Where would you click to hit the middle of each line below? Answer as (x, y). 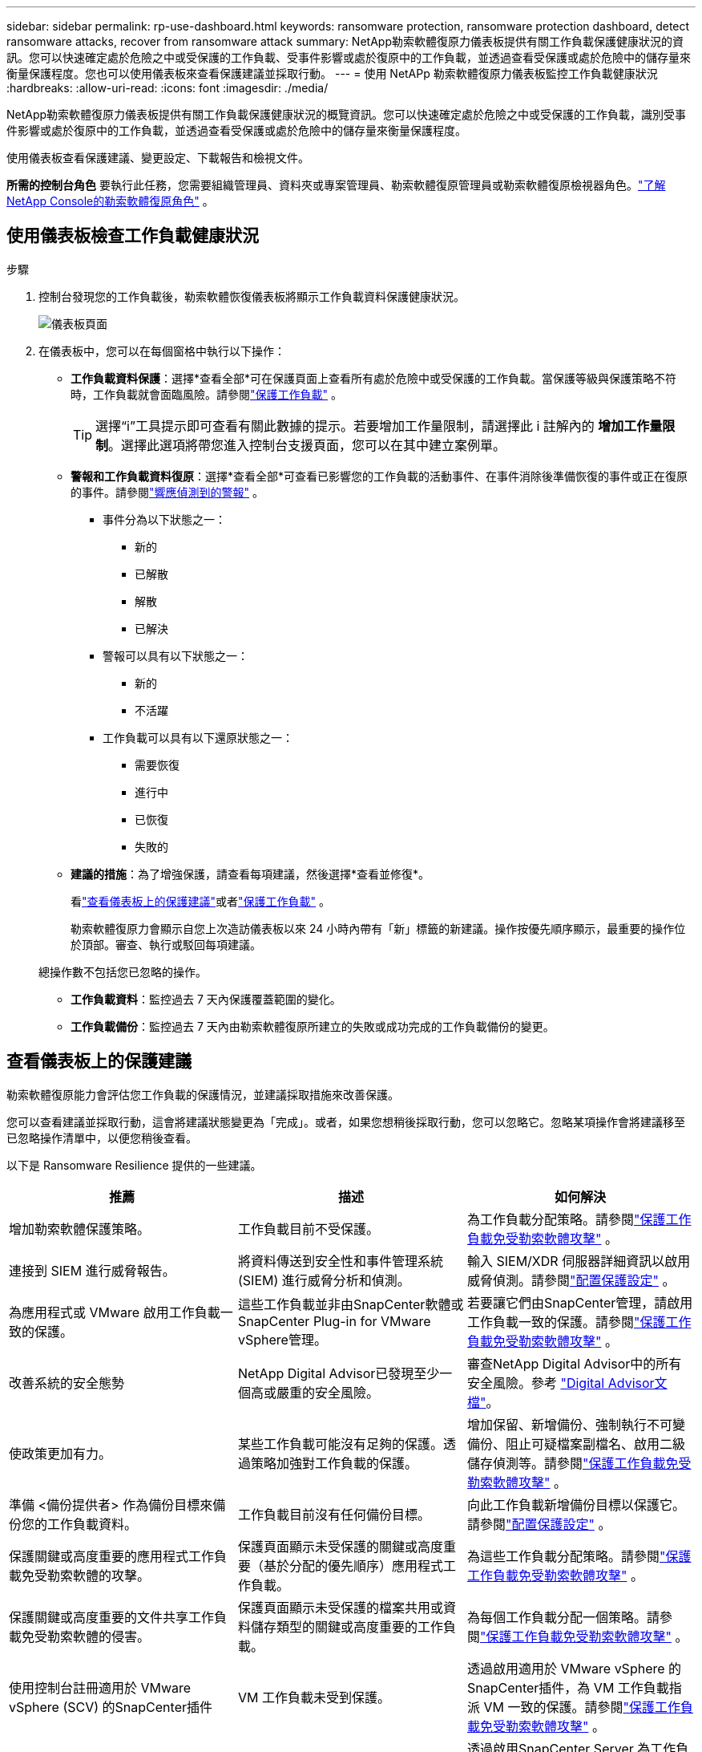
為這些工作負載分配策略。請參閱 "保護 (579, 1556)
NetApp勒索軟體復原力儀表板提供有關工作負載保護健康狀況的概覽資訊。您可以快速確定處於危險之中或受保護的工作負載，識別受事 (347, 114)
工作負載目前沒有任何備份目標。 (334, 1514)
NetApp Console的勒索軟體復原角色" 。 (110, 201)
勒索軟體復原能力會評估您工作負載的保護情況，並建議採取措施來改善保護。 (203, 1094)
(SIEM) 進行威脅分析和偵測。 (324, 1280)
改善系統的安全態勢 (67, 1383)
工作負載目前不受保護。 (308, 1229)
